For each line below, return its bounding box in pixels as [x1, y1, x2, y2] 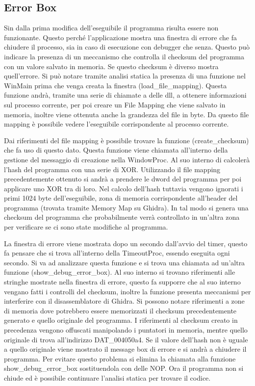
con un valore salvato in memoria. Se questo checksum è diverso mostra [4, 61, 219, 71]
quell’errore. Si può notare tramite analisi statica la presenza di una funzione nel [4, 71, 246, 81]
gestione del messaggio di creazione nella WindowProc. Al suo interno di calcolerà [4, 154, 250, 164]
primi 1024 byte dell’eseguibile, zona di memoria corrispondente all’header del [4, 193, 238, 203]
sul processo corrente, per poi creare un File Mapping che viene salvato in [4, 99, 226, 109]
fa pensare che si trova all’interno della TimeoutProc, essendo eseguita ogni [4, 248, 230, 258]
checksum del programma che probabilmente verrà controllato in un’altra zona [4, 212, 240, 222]
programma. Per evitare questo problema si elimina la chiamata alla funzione [4, 353, 236, 363]
